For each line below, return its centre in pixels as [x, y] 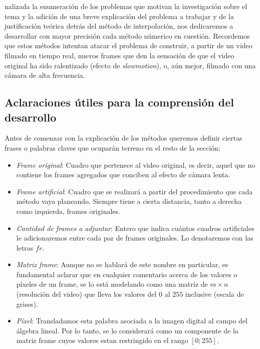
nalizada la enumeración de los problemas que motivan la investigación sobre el [126, 6]
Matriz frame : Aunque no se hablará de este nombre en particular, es [122, 264]
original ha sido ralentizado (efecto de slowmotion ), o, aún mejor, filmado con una [130, 65]
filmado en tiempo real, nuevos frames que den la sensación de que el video [119, 55]
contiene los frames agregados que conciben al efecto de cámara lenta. [123, 174]
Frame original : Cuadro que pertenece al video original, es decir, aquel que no [136, 164]
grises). [27, 304]
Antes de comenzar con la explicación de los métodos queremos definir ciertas [123, 138]
